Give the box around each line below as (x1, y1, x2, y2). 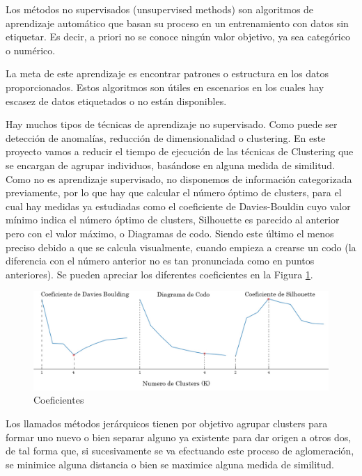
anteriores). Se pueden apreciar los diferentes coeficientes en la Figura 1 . (6, 267, 313, 281)
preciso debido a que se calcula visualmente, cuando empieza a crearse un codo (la (6, 239, 356, 254)
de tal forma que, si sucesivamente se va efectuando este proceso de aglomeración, (6, 443, 354, 458)
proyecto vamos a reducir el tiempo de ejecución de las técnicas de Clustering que (6, 144, 354, 159)
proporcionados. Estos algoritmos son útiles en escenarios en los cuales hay (6, 79, 324, 94)
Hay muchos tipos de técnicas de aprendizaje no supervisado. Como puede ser (6, 117, 338, 132)
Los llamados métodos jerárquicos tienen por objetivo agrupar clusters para (6, 415, 328, 430)
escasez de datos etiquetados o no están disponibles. (6, 93, 227, 108)
